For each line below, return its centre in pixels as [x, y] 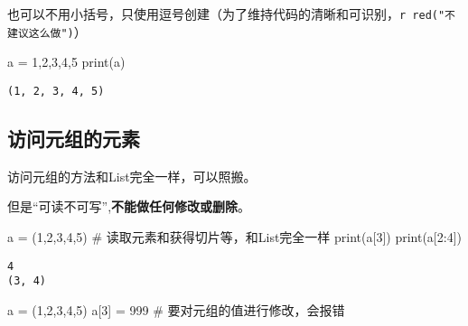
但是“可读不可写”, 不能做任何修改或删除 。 [129, 206]
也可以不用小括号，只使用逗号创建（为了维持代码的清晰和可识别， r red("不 [232, 14]
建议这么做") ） [47, 31]
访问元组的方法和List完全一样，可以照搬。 [132, 176]
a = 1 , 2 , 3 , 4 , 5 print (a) [66, 62]
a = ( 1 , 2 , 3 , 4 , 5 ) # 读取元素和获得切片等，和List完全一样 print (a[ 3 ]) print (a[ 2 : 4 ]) [235, 236]
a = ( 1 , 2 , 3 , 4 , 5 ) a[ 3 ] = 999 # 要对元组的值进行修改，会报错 [176, 309]
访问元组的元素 [74, 138]
